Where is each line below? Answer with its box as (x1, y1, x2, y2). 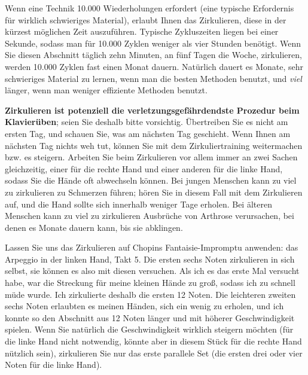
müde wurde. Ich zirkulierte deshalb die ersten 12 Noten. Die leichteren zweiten (5, 288, 296, 300)
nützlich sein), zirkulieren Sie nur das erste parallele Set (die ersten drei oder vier (5, 346, 303, 359)
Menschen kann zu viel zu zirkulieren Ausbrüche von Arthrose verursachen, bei (5, 209, 294, 222)
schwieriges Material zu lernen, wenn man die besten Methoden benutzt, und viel (5, 72, 302, 84)
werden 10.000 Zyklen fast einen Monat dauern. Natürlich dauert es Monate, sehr (5, 60, 303, 72)
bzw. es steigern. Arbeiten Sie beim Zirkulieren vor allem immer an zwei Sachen (5, 151, 298, 163)
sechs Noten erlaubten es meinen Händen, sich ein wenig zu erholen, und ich (5, 300, 284, 312)
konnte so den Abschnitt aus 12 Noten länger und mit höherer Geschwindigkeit (5, 311, 295, 324)
